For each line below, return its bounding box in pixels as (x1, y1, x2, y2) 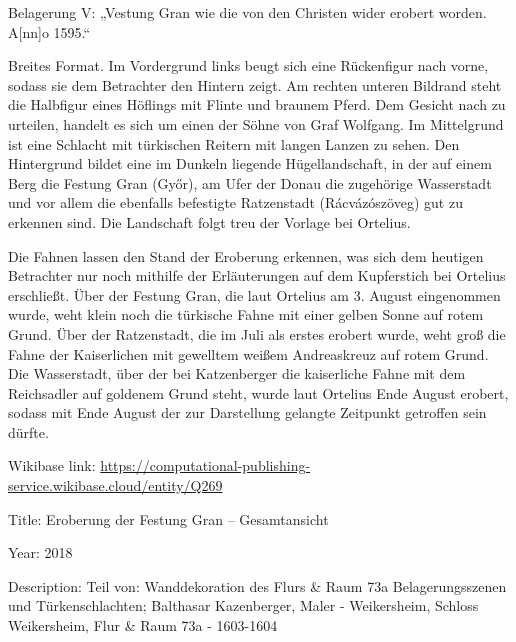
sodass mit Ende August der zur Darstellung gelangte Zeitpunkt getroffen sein (8, 402, 487, 423)
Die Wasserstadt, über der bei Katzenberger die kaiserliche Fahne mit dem (8, 363, 466, 384)
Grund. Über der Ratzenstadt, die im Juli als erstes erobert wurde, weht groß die (8, 323, 506, 344)
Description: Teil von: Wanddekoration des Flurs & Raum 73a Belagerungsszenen (8, 575, 507, 596)
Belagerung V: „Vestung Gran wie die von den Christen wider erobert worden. (8, 2, 487, 22)
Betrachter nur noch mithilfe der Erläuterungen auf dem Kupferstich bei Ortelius (8, 265, 506, 286)
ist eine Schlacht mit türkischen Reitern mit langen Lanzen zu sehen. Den (8, 133, 460, 154)
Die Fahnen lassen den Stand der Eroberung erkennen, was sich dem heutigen (8, 245, 484, 266)
